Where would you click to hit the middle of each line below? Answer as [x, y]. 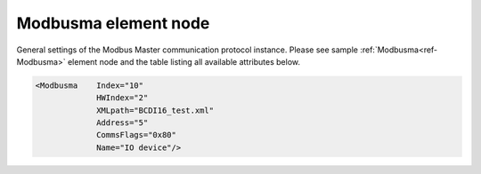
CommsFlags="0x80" [137, 135]
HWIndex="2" [122, 98]
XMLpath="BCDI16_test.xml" [155, 110]
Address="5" [122, 123]
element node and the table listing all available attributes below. [184, 61]
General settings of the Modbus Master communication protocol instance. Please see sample [187, 50]
